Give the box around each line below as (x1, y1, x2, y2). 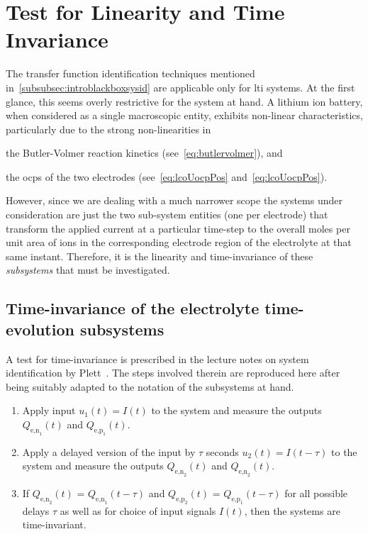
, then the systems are (244, 503, 340, 518)
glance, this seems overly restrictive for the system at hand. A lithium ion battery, (6, 94, 363, 109)
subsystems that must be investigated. (6, 262, 170, 277)
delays (22, 503, 50, 518)
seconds (206, 444, 239, 459)
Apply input (22, 403, 76, 418)
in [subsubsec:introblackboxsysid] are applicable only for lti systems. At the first (6, 79, 355, 94)
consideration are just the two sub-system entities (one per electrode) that (6, 207, 328, 222)
